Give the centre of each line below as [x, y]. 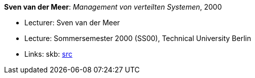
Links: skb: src [48, 54]
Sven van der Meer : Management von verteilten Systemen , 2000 [113, 7]
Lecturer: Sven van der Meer [72, 23]
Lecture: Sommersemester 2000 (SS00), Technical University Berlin [138, 38]
